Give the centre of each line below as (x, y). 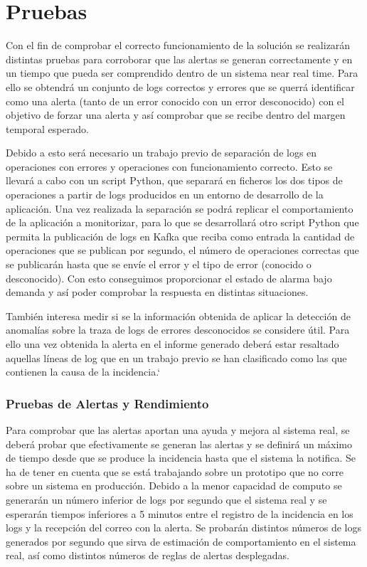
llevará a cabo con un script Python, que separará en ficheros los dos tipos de (174, 180)
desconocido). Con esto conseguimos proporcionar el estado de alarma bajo (169, 278)
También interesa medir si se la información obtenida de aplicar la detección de (178, 316)
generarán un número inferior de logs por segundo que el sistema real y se (166, 499)
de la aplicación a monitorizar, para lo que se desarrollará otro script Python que (182, 222)
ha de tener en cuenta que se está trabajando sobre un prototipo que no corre (175, 471)
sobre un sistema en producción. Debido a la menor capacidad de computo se (174, 486)
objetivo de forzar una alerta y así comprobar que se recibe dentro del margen (176, 115)
